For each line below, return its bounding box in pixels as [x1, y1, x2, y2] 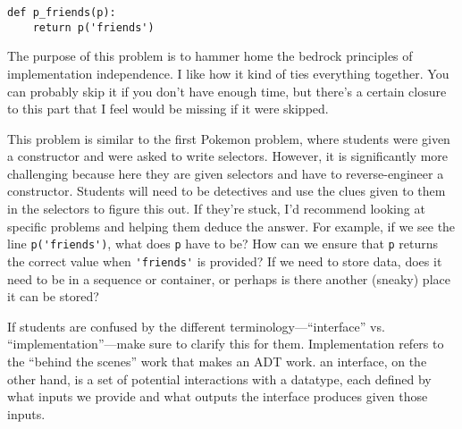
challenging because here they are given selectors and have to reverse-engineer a [7, 164, 444, 182]
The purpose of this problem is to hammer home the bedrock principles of [7, 46, 413, 65]
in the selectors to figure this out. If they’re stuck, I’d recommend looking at [7, 199, 425, 218]
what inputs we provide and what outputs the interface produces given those [7, 387, 428, 406]
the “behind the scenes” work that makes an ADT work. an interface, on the [7, 351, 427, 370]
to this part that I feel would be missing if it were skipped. [7, 99, 329, 118]
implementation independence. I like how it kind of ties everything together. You [7, 63, 449, 82]
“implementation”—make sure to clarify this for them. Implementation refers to [7, 334, 444, 353]
